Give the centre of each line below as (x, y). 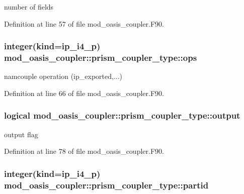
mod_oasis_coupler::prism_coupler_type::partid (106, 185)
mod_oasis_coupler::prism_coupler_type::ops (101, 58)
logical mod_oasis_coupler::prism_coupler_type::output (122, 115)
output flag (21, 134)
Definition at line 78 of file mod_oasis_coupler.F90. (84, 151)
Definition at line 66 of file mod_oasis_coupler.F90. (84, 93)
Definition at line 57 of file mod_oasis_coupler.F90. (84, 23)
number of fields (29, 7)
